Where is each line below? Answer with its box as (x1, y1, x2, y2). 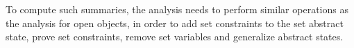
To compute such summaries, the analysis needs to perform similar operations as (6, 2, 348, 16)
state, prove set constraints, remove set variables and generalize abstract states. (6, 29, 344, 44)
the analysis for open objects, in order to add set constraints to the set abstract (6, 15, 344, 30)
